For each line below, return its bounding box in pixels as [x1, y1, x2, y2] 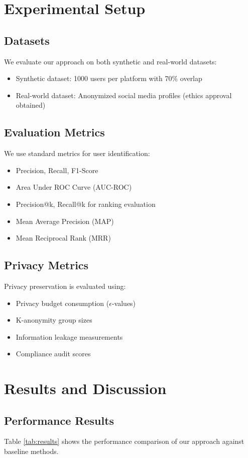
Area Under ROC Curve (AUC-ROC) [16, 182, 132, 192]
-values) [111, 297, 136, 308]
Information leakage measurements [16, 331, 123, 342]
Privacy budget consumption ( [16, 297, 109, 308]
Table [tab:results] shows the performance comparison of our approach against [4, 436, 244, 446]
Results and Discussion [4, 378, 167, 399]
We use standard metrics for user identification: [4, 148, 150, 159]
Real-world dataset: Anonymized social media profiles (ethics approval [16, 90, 232, 100]
